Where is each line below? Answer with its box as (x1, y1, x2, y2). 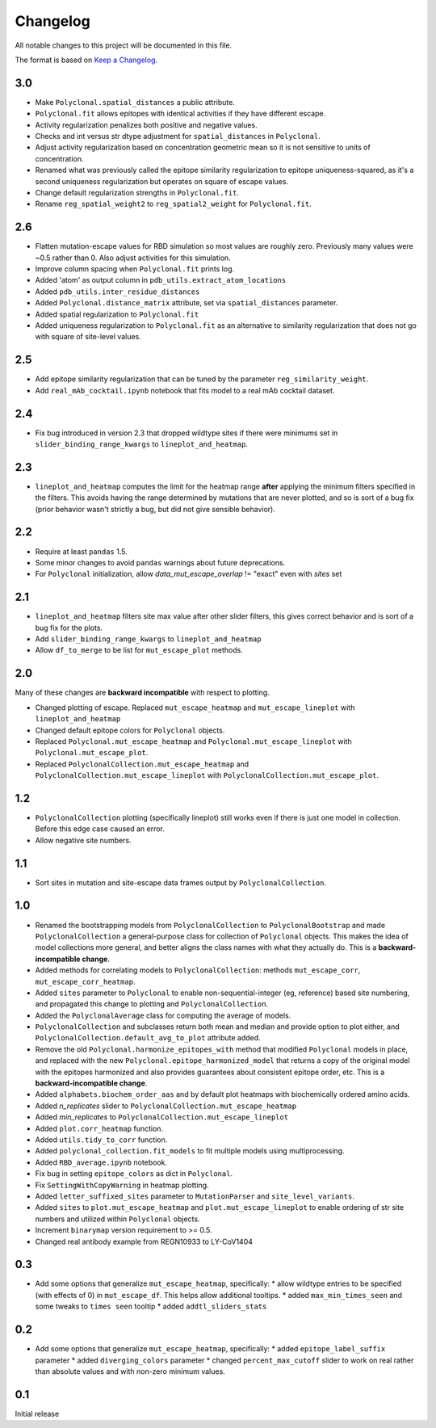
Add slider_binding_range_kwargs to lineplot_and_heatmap (35, 634, 262, 644)
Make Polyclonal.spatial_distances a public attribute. (35, 97, 236, 107)
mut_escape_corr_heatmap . (35, 976, 136, 986)
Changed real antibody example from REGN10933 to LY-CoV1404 (35, 1237, 254, 1246)
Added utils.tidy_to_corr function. (35, 1135, 168, 1144)
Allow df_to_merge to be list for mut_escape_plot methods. (35, 645, 244, 655)
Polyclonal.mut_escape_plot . (35, 748, 149, 758)
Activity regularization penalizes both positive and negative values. (35, 120, 258, 129)
